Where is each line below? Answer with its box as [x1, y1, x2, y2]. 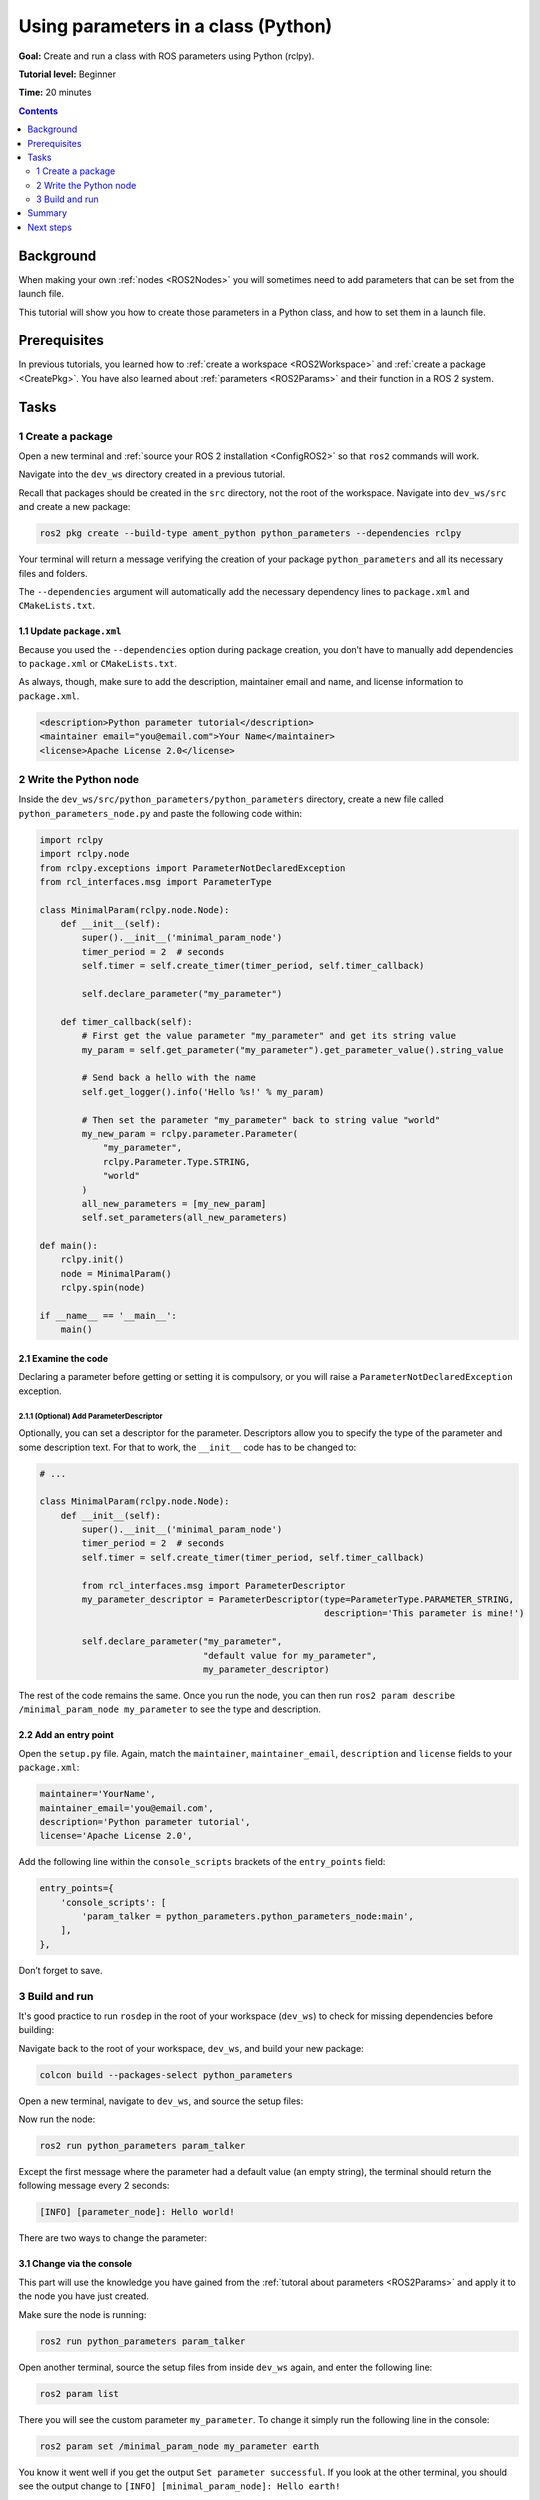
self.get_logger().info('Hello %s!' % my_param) [81, 1086, 325, 1097]
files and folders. [18, 567, 89, 579]
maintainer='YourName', [39, 1788, 157, 1800]
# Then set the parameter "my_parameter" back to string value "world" [81, 1114, 441, 1125]
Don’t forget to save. [18, 1964, 103, 1976]
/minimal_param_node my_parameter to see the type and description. [18, 1703, 322, 1715]
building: [18, 2024, 55, 2036]
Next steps [27, 221, 72, 233]
